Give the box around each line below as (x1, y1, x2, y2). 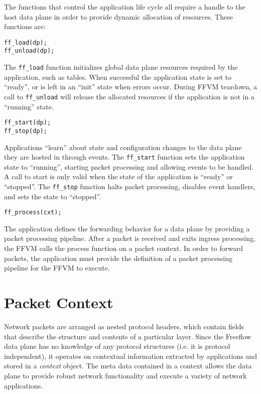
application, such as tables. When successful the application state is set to (4, 71, 231, 82)
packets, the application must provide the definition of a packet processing (4, 252, 232, 263)
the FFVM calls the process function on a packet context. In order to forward (4, 243, 243, 253)
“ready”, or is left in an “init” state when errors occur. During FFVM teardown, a (4, 81, 257, 92)
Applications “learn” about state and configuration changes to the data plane (4, 142, 242, 152)
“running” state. (4, 101, 54, 111)
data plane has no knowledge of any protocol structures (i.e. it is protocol (4, 341, 230, 351)
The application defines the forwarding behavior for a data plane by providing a (4, 223, 250, 233)
